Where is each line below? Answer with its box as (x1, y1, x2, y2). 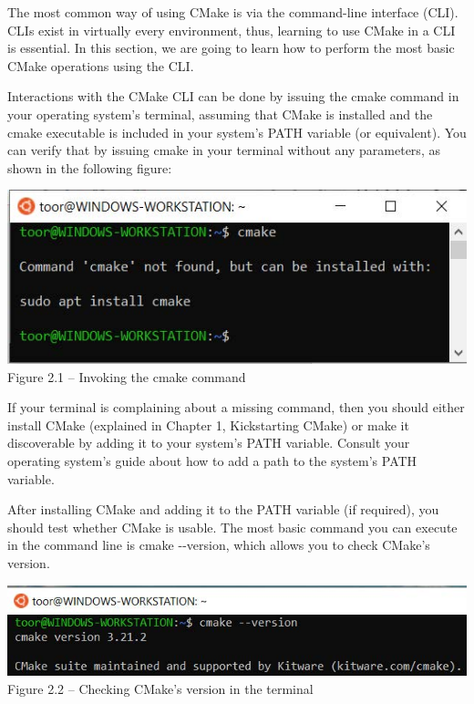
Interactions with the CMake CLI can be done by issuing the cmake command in (7, 87, 459, 106)
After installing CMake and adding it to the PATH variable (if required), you (7, 500, 439, 519)
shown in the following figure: (7, 158, 172, 177)
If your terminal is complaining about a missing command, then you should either (7, 398, 465, 417)
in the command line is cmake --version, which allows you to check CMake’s (7, 535, 430, 554)
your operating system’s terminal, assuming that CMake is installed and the (7, 104, 433, 123)
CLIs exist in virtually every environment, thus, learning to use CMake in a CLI (7, 20, 456, 39)
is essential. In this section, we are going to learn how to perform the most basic (7, 38, 455, 57)
